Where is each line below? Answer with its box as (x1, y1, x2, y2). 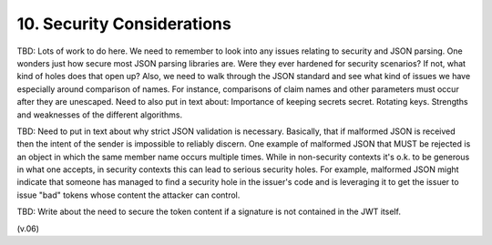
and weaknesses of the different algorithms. (16, 109, 182, 120)
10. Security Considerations (16, 14, 231, 34)
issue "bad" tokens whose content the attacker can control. (16, 189, 241, 200)
